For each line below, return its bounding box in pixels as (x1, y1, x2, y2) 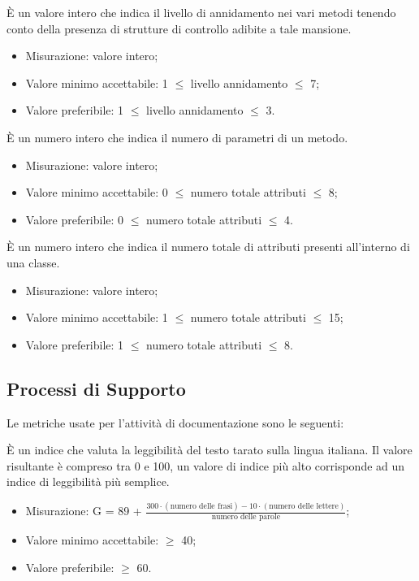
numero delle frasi (170, 501, 233, 510)
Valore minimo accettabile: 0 (25, 184, 168, 201)
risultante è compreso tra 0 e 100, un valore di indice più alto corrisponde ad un (6, 457, 405, 474)
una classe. (6, 254, 60, 271)
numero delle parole (211, 513, 281, 522)
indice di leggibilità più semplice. (6, 473, 170, 490)
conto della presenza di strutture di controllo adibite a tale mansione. (6, 20, 352, 37)
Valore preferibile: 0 (25, 210, 124, 228)
